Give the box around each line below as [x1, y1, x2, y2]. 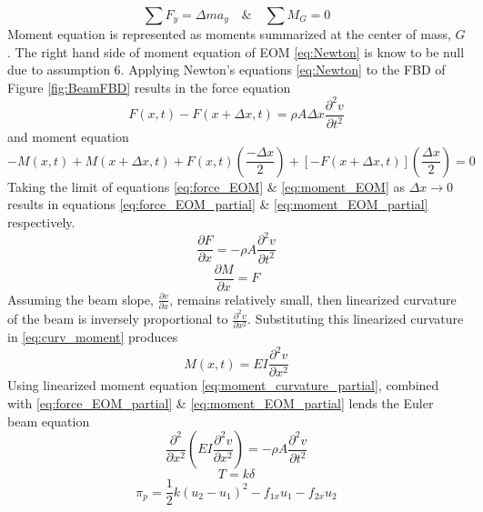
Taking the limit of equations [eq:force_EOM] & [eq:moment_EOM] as [7, 176, 405, 196]
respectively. [7, 213, 75, 232]
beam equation [7, 411, 90, 430]
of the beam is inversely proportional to [7, 309, 228, 328]
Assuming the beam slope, [7, 289, 154, 308]
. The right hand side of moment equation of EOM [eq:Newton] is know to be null [7, 42, 465, 61]
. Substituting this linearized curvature [247, 309, 464, 328]
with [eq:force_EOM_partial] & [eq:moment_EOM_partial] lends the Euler [7, 394, 434, 413]
